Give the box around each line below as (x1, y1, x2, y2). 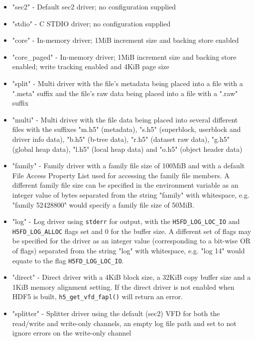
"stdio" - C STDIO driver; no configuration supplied (12, 18, 171, 28)
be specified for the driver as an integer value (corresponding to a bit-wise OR (12, 235, 251, 246)
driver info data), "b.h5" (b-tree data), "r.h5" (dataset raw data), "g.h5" (12, 133, 230, 144)
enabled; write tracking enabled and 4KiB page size (12, 61, 169, 72)
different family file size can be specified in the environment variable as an (12, 180, 239, 190)
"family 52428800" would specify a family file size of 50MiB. (12, 199, 194, 210)
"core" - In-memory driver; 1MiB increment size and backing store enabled (12, 35, 239, 45)
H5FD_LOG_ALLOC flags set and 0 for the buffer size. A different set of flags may (12, 226, 252, 236)
